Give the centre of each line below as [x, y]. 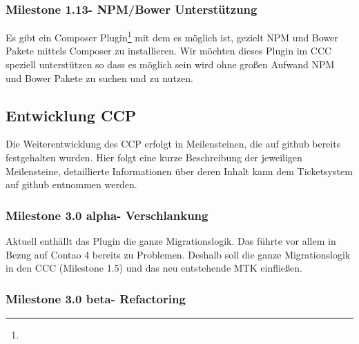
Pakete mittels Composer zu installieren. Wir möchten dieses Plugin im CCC [169, 51]
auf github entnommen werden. [71, 184]
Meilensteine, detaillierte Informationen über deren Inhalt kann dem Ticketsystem [179, 171]
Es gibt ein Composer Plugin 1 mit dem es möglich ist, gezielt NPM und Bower [172, 36]
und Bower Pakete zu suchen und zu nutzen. [99, 78]
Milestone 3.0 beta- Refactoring [96, 298]
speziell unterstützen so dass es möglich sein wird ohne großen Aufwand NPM [170, 64]
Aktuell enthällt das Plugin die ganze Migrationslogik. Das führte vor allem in [171, 241]
